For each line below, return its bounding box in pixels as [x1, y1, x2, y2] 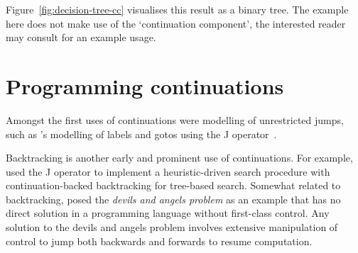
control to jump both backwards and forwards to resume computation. [6, 233, 313, 248]
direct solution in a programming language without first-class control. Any [6, 206, 330, 220]
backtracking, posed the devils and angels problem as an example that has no [6, 191, 341, 206]
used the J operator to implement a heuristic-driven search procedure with [6, 164, 330, 179]
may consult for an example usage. [6, 30, 156, 45]
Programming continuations [6, 71, 284, 100]
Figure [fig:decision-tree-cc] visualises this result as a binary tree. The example [6, 2, 349, 16]
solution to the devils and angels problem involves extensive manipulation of [6, 220, 338, 235]
